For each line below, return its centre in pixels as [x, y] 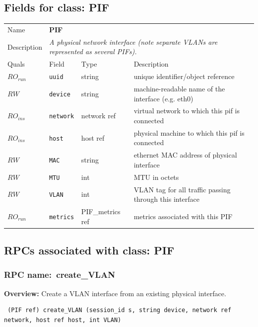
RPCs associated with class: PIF [89, 250]
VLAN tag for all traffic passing [182, 189]
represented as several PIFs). [93, 51]
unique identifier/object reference [184, 76]
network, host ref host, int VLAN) [63, 320]
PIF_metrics [101, 211]
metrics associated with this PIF [183, 216]
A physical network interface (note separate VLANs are [133, 41]
